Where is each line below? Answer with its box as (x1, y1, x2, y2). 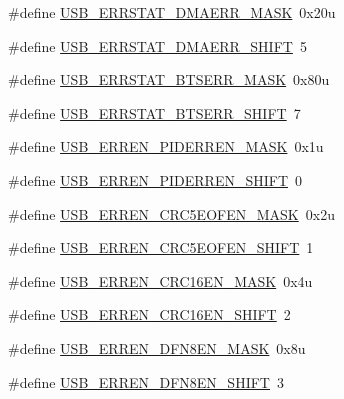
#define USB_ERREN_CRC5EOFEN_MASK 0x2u (8, 203, 335, 224)
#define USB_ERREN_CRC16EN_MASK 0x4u (8, 270, 313, 291)
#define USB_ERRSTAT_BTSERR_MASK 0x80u (8, 69, 330, 90)
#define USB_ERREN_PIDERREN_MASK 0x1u (8, 136, 324, 157)
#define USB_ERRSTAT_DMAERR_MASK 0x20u (8, 2, 336, 22)
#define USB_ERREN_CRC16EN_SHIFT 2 (8, 304, 291, 325)
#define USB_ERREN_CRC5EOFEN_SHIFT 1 (8, 237, 314, 258)
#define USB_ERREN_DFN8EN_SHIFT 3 (8, 371, 284, 392)
